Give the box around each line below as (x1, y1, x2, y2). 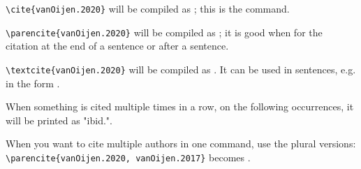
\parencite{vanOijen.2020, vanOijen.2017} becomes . (6, 149, 251, 164)
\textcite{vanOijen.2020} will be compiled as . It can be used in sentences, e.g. (6, 61, 356, 76)
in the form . (6, 75, 60, 90)
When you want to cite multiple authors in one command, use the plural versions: (6, 136, 356, 151)
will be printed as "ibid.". (6, 112, 112, 127)
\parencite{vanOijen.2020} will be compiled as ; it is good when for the (6, 24, 323, 39)
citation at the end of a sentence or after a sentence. (6, 38, 229, 53)
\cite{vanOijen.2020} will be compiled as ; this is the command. (6, 1, 290, 15)
